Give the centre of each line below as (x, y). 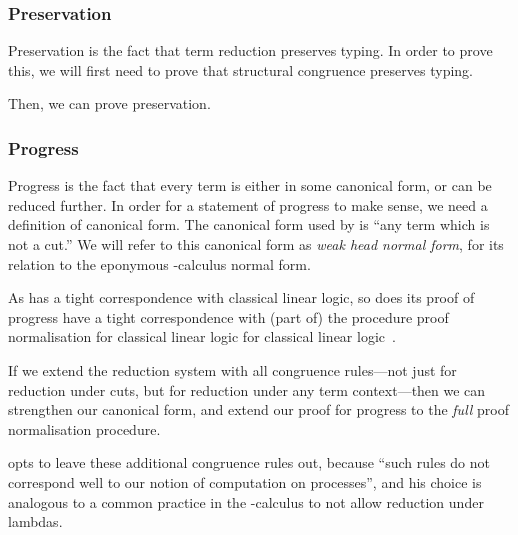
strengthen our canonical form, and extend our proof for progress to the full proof (258, 409)
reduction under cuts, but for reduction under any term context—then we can (247, 389)
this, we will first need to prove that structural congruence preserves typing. (240, 69)
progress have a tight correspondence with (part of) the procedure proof (228, 316)
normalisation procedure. (84, 428)
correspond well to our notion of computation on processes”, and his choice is (245, 481)
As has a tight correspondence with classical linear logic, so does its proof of (241, 297)
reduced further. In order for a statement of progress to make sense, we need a (248, 204)
